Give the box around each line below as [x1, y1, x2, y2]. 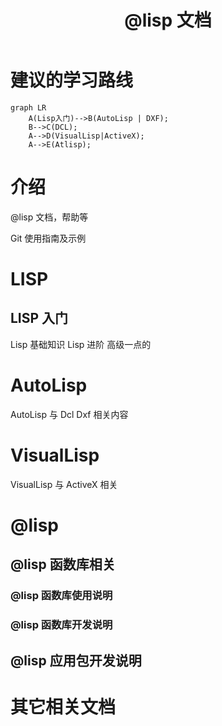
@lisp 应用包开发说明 [10, 652, 142, 669]
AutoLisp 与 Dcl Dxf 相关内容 [10, 408, 129, 420]
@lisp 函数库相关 [10, 556, 116, 573]
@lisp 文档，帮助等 [10, 211, 89, 223]
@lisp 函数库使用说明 [10, 589, 113, 603]
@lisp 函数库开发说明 [10, 618, 113, 632]
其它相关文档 [10, 696, 117, 718]
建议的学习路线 [10, 69, 134, 92]
